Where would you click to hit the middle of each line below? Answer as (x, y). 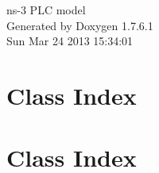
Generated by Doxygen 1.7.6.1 (80, 25)
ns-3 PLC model (46, 10)
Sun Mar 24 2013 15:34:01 (70, 41)
